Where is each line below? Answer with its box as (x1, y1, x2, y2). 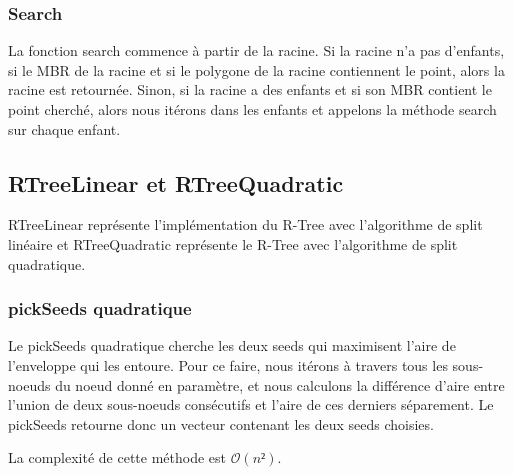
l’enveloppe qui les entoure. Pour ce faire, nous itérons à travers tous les (8, 354, 448, 375)
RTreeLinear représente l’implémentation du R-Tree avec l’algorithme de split (8, 214, 483, 235)
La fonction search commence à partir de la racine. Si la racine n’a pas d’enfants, (8, 40, 505, 61)
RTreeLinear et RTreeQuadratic (8, 167, 344, 198)
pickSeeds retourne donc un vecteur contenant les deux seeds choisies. (8, 413, 434, 434)
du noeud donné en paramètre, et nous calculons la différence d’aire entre (55, 374, 505, 395)
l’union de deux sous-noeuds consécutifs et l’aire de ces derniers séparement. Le (8, 394, 494, 415)
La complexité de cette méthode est (8, 447, 226, 468)
